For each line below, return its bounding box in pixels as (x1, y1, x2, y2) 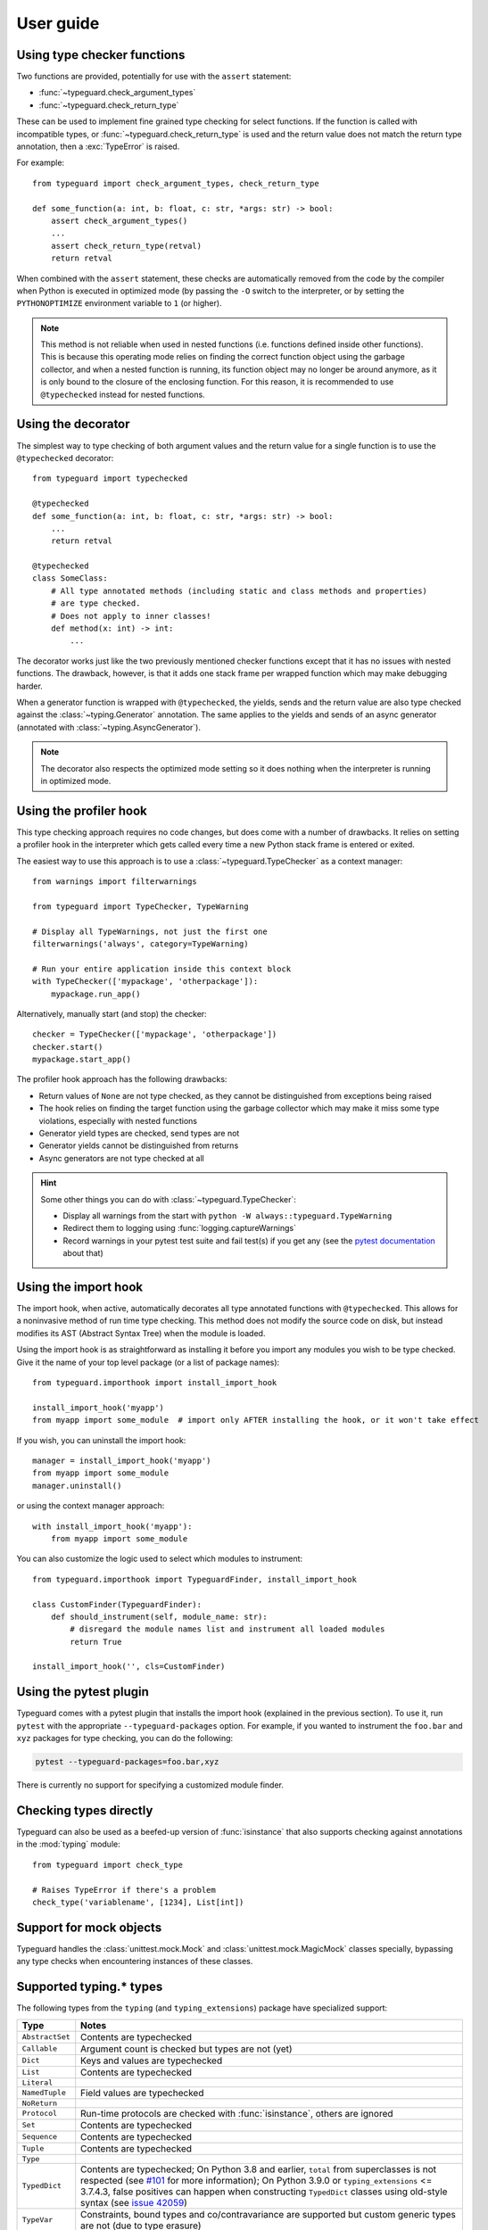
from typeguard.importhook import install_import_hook (32, 1378, 277, 1388)
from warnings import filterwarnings (32, 877, 198, 887)
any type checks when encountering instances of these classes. (16, 1956, 253, 1967)
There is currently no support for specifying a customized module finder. (16, 1780, 285, 1790)
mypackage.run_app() (50, 988, 141, 999)
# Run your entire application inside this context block (32, 963, 292, 974)
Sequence (21, 2132, 58, 2142)
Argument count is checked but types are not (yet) (80, 2043, 294, 2055)
